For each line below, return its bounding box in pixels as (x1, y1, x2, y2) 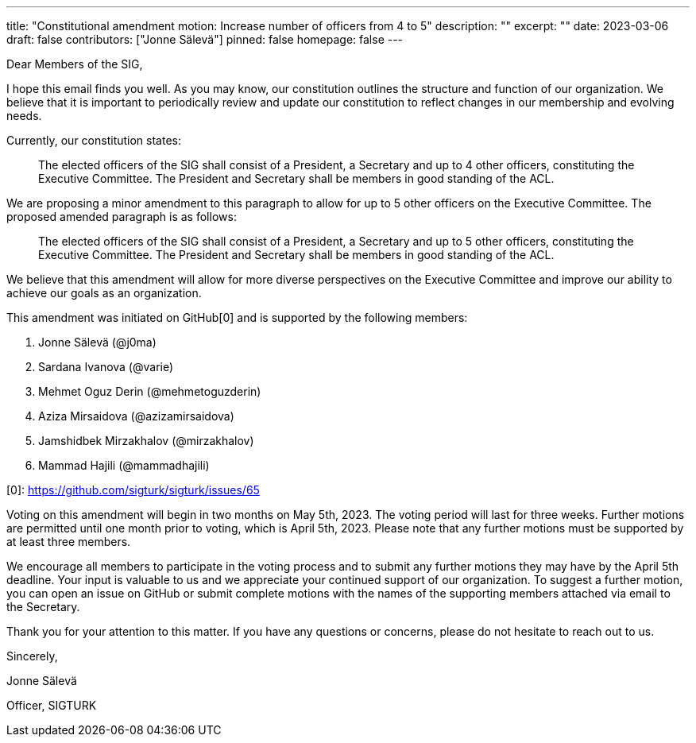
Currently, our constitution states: (6, 134, 181, 147)
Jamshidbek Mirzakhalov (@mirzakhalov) (38, 434, 254, 447)
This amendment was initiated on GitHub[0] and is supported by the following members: (6, 311, 468, 324)
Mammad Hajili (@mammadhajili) (38, 459, 210, 472)
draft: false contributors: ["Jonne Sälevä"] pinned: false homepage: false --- (6, 33, 404, 46)
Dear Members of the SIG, (6, 57, 143, 71)
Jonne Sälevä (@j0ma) (38, 335, 157, 349)
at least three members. (6, 535, 131, 548)
